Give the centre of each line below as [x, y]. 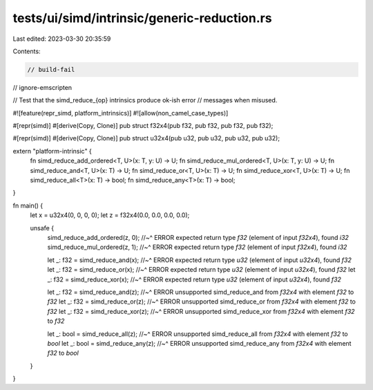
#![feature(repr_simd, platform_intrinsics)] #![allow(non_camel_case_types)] [121, 113]
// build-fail [51, 69]
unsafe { [42, 228]
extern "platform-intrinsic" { [52, 151]
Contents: [27, 51]
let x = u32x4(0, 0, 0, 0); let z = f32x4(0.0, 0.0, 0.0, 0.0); [110, 215]
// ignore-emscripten [42, 87]
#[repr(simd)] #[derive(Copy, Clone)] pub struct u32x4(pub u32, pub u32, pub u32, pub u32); [146, 138]
